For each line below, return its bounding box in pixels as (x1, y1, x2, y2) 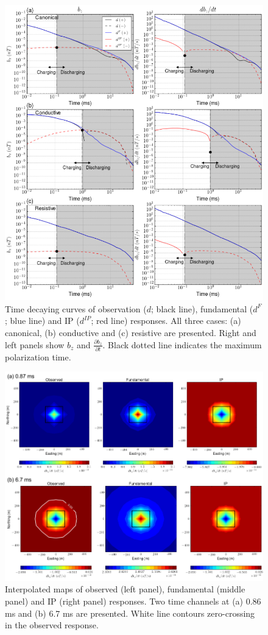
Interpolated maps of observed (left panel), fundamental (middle (5, 583, 245, 595)
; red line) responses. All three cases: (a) (91, 314, 241, 327)
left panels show (5, 338, 65, 351)
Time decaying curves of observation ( (5, 302, 147, 315)
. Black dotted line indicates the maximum (102, 338, 262, 351)
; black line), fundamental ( (151, 302, 253, 315)
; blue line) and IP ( (5, 314, 80, 327)
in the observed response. (5, 619, 99, 631)
